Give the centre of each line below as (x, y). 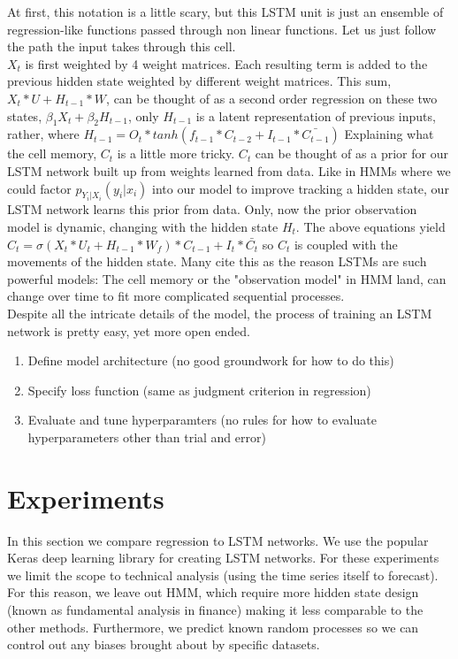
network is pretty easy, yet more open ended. (129, 330)
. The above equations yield (370, 226)
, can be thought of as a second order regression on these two (272, 98)
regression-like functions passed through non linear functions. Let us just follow (222, 29)
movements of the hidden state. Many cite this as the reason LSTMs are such (217, 261)
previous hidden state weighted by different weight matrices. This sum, (199, 81)
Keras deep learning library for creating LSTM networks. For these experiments (223, 558)
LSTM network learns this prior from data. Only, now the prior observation (212, 209)
